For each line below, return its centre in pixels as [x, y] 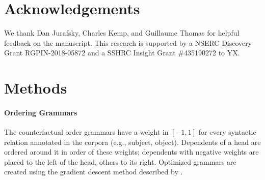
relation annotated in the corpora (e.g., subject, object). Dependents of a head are [132, 142]
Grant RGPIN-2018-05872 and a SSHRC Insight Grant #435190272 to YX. [122, 53]
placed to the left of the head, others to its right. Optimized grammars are [120, 161]
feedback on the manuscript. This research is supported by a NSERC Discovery [128, 42]
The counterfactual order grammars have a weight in [86, 132]
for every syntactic [227, 132]
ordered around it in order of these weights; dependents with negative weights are [131, 152]
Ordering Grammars [41, 112]
